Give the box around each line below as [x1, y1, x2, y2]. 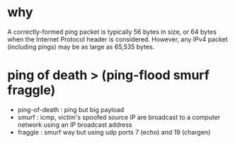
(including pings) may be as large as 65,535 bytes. [7, 42, 155, 51]
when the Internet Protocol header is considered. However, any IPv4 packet [7, 35, 228, 43]
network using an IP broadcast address [17, 120, 132, 129]
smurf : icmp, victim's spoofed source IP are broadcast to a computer [17, 113, 221, 121]
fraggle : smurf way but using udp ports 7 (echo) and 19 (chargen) [17, 128, 211, 136]
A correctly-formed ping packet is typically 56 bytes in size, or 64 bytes [7, 27, 217, 36]
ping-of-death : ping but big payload [17, 105, 125, 113]
